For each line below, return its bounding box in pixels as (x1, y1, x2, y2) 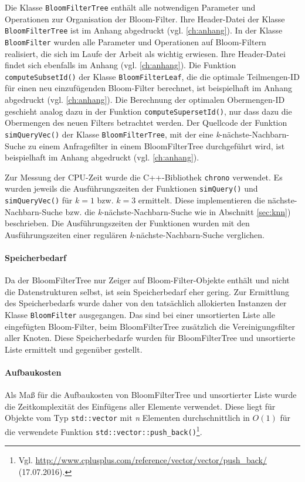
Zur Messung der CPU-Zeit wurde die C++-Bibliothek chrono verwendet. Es (5, 170, 283, 183)
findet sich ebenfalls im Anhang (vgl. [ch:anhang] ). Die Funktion (5, 59, 236, 71)
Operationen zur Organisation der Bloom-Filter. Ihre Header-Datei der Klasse (5, 12, 285, 25)
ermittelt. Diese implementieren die (138, 194, 265, 206)
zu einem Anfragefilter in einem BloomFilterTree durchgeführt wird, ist (28, 139, 285, 152)
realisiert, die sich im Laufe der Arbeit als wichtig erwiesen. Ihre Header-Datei (5, 47, 286, 59)
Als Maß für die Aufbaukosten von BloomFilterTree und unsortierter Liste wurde (5, 389, 297, 401)
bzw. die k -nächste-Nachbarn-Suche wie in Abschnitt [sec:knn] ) (65, 205, 291, 217)
